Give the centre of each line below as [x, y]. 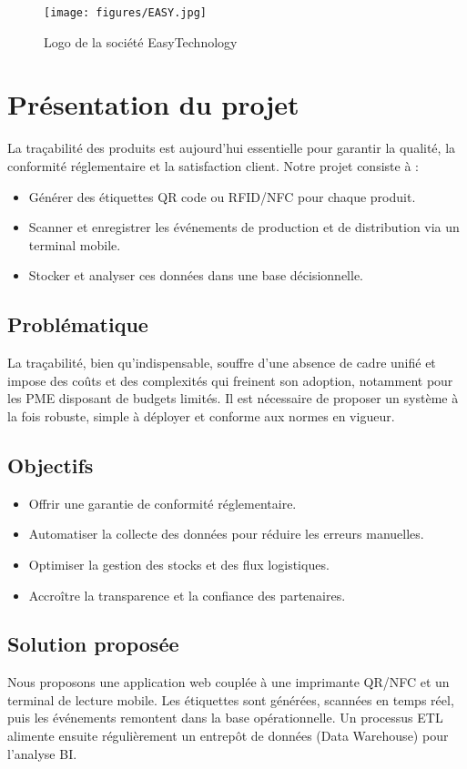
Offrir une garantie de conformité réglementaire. [162, 503]
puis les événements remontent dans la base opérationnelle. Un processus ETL [225, 718]
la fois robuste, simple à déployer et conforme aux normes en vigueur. [201, 415]
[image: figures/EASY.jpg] [125, 13]
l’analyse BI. [42, 753]
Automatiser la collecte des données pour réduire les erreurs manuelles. [226, 534]
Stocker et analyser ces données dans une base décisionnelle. [196, 275]
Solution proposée [93, 644]
